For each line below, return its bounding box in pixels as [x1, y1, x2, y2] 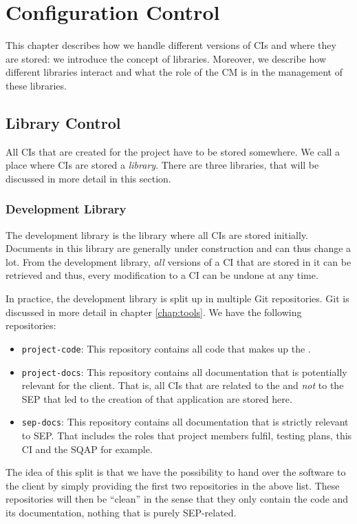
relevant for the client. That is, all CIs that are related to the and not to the [21, 378, 344, 392]
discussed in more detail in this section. [6, 171, 171, 185]
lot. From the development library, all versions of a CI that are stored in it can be [6, 254, 351, 269]
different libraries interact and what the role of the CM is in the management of [6, 65, 343, 79]
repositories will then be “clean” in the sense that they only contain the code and [6, 492, 349, 506]
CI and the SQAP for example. [21, 441, 153, 456]
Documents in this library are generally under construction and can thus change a [6, 241, 351, 255]
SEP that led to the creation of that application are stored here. [21, 391, 292, 406]
